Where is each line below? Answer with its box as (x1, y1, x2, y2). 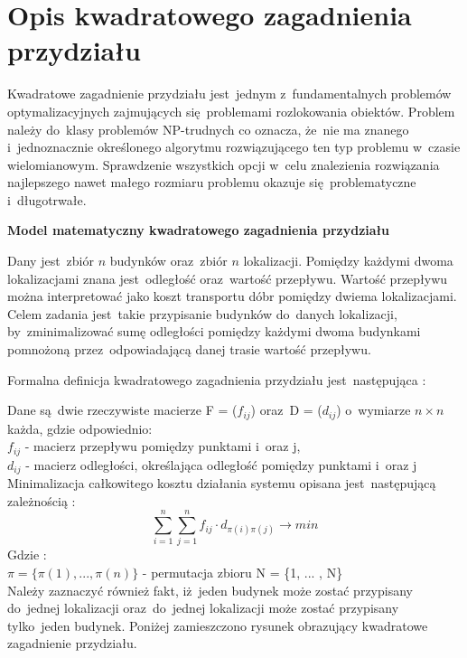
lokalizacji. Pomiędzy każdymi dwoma (243, 251, 453, 270)
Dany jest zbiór (7, 251, 94, 270)
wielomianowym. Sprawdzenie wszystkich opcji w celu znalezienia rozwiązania (7, 155, 440, 174)
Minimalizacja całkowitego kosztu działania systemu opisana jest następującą (7, 474, 436, 493)
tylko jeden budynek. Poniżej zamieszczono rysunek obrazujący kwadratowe (7, 616, 428, 634)
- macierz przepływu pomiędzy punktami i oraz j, (24, 437, 301, 456)
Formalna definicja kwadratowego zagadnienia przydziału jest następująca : (7, 370, 426, 389)
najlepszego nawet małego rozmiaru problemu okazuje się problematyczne (7, 173, 416, 192)
